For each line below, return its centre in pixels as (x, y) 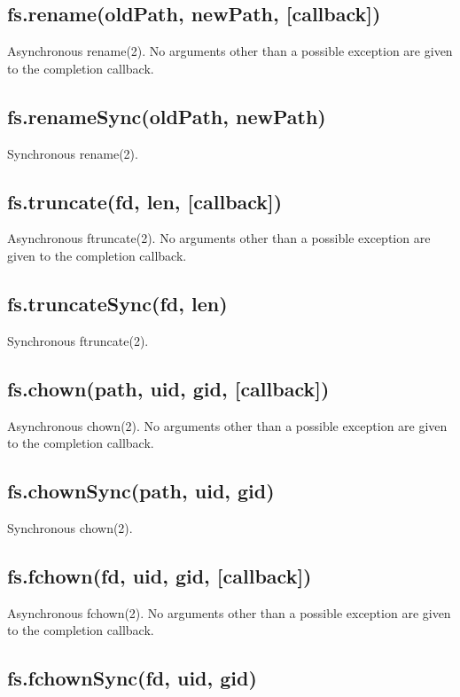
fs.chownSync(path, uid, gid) (141, 491)
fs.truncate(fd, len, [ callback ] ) (145, 201)
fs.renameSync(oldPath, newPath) (167, 116)
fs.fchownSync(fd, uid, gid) (132, 678)
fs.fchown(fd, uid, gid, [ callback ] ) (160, 575)
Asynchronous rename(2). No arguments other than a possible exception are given (230, 51)
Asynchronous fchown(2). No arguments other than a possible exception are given (229, 612)
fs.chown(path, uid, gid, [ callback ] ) (168, 388)
